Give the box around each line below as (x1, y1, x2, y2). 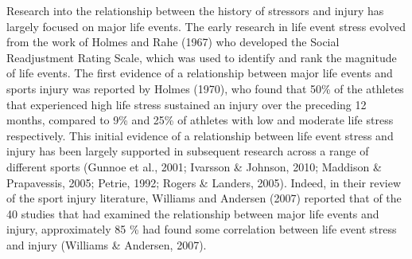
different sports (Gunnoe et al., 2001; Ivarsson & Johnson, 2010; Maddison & (6, 158, 382, 175)
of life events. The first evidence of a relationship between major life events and (6, 65, 393, 81)
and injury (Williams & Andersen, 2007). (6, 236, 207, 253)
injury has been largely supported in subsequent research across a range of (6, 143, 369, 159)
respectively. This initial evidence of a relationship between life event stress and (6, 127, 394, 143)
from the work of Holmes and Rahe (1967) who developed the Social (6, 33, 340, 50)
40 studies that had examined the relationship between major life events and (6, 205, 379, 222)
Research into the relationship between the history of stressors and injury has (6, 2, 384, 18)
